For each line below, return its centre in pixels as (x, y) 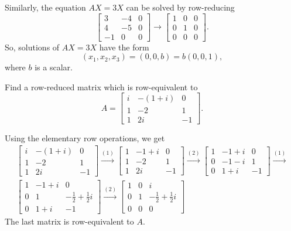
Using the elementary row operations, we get (85, 137)
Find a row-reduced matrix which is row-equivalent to (101, 86)
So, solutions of (32, 47)
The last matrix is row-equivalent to (69, 221)
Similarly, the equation (45, 7)
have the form (124, 47)
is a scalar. (54, 67)
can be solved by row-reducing (180, 7)
